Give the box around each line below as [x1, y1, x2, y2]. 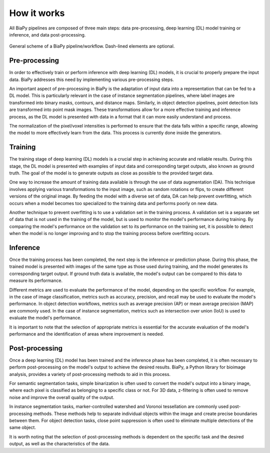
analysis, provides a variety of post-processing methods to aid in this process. [9, 371, 171, 377]
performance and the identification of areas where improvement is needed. [9, 330, 164, 337]
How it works [9, 7, 65, 18]
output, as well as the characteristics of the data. [9, 440, 110, 447]
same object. [9, 424, 36, 430]
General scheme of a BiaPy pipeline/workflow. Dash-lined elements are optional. [9, 43, 175, 49]
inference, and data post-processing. [9, 31, 86, 37]
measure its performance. [9, 277, 62, 283]
